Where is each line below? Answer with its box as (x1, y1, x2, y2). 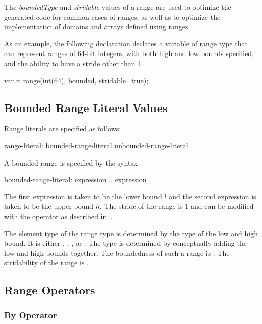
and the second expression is (169, 191, 256, 201)
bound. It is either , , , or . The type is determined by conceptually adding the (4, 238, 247, 248)
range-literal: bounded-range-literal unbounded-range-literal (4, 140, 188, 150)
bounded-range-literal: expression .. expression (4, 174, 147, 185)
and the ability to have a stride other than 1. (4, 58, 143, 68)
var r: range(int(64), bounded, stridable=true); (4, 75, 149, 85)
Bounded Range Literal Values (4, 99, 168, 115)
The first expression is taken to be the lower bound (4, 191, 162, 201)
